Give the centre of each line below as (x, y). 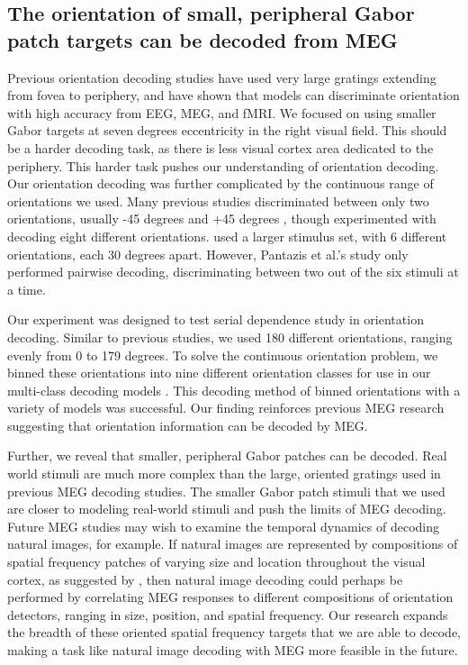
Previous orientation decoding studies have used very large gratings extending (222, 77)
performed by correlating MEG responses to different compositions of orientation (230, 597)
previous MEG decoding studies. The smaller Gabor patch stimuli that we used (226, 491)
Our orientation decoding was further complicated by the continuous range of (220, 183)
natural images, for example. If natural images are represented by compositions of (233, 544)
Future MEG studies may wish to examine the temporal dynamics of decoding (223, 526)
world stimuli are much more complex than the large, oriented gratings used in (224, 474)
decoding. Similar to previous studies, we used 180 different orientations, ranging (230, 337)
